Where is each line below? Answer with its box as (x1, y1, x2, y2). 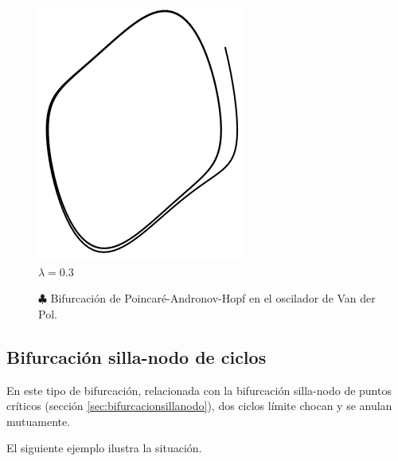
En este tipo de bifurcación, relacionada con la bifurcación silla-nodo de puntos (6, 381, 392, 398)
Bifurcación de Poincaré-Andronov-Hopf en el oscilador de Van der (50, 290, 376, 307)
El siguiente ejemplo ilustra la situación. (6, 440, 202, 456)
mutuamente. (6, 412, 71, 429)
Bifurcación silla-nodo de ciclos (6, 344, 267, 369)
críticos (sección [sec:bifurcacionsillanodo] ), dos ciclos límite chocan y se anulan (6, 397, 392, 414)
